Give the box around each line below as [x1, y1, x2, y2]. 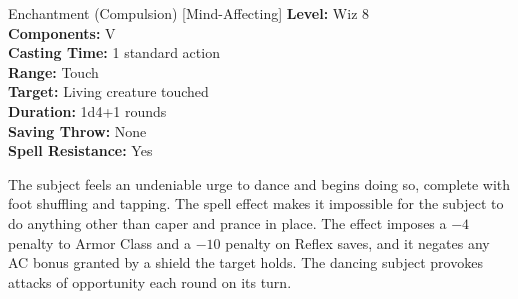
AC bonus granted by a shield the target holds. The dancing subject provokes [8, 252, 483, 273]
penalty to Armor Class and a [8, 232, 192, 253]
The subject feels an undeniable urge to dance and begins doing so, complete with [8, 173, 511, 194]
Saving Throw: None [8, 120, 147, 141]
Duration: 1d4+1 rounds [8, 100, 167, 121]
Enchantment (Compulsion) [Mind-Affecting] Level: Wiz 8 [8, 3, 370, 23]
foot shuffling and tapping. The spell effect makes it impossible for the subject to [8, 193, 504, 214]
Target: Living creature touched [8, 81, 209, 102]
